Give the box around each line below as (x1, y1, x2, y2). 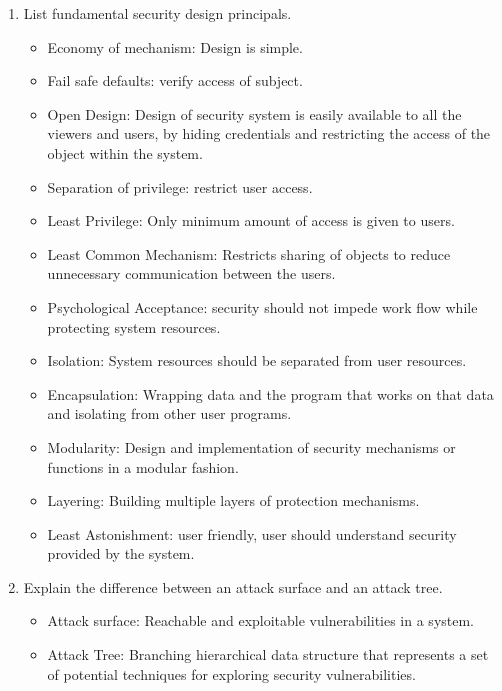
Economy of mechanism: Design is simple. (47, 36, 303, 57)
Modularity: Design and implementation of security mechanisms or (47, 436, 456, 457)
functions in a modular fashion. (47, 456, 239, 477)
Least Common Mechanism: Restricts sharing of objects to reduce (47, 243, 451, 264)
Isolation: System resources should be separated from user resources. (47, 350, 467, 371)
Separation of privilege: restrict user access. (47, 176, 313, 197)
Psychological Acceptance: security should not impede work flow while (47, 296, 478, 317)
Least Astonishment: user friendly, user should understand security (47, 523, 457, 544)
